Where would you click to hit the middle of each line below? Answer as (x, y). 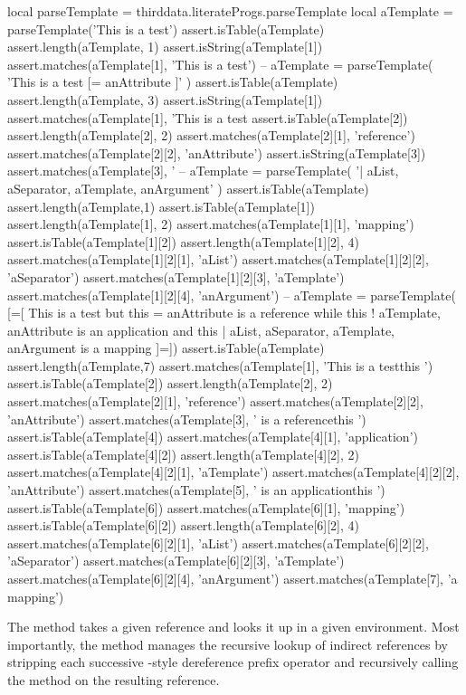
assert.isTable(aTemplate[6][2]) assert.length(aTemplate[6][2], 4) (183, 525)
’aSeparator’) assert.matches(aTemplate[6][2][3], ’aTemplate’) (176, 561)
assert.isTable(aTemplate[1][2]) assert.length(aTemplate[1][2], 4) (183, 241)
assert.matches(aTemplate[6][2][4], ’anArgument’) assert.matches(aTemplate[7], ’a (233, 578)
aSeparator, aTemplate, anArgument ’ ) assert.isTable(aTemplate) (188, 188)
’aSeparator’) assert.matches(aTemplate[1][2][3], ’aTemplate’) (176, 276)
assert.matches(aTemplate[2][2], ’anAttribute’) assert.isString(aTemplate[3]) (217, 152)
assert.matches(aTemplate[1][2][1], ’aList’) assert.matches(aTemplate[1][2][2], (218, 259)
